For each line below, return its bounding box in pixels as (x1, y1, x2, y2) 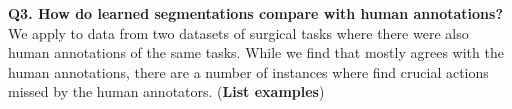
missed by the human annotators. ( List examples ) (8, 81, 325, 102)
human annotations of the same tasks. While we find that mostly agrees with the (8, 42, 504, 63)
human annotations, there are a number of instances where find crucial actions (8, 61, 489, 82)
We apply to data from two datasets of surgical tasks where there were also (8, 22, 469, 43)
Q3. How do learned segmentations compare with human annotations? (8, 3, 504, 23)
